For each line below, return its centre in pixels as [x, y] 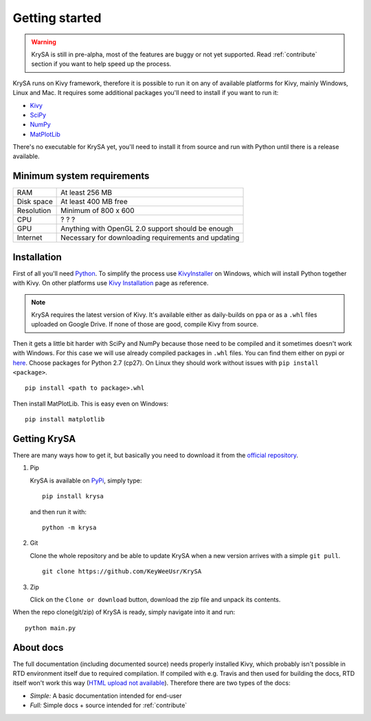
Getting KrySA [44, 439]
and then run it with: [58, 511]
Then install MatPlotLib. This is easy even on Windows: [90, 403]
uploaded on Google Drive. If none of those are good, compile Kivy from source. [145, 324]
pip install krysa [73, 496]
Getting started [57, 18]
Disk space [35, 201]
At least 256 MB [87, 192]
